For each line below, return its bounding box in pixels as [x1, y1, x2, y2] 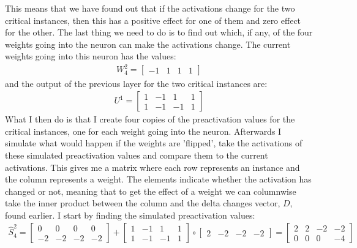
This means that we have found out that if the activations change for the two [5, 2, 295, 14]
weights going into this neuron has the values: [5, 50, 176, 62]
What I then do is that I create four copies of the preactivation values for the [5, 113, 295, 126]
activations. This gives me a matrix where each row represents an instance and [5, 160, 300, 173]
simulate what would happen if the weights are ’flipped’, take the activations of [5, 137, 303, 149]
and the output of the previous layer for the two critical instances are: [5, 77, 268, 89]
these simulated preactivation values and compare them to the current [5, 148, 268, 161]
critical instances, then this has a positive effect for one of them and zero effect [5, 13, 301, 26]
